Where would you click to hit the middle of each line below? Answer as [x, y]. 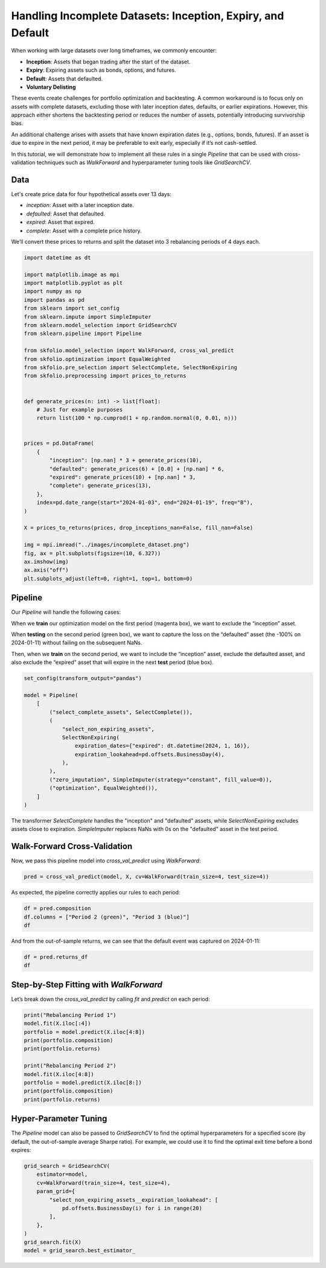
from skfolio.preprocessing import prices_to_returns [105, 376]
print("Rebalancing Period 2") [70, 1066]
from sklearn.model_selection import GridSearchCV [101, 325]
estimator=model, [62, 1174]
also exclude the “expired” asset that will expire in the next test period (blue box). [112, 662]
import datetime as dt [57, 257]
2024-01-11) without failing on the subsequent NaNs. [77, 643]
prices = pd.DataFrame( [59, 443]
